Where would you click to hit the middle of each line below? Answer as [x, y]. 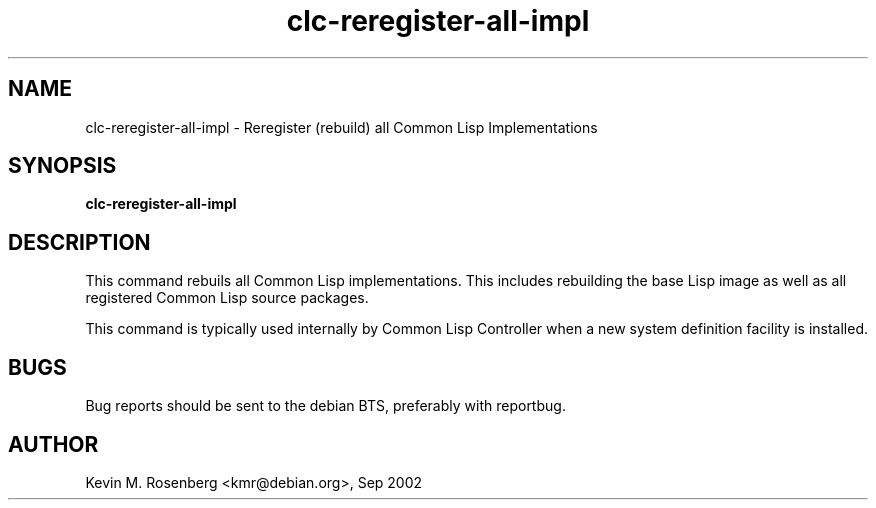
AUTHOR [53, 444]
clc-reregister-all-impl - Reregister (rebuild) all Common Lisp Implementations [341, 127]
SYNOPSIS [62, 166]
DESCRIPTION [79, 242]
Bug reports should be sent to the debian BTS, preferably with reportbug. [325, 406]
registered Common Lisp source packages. [227, 298]
